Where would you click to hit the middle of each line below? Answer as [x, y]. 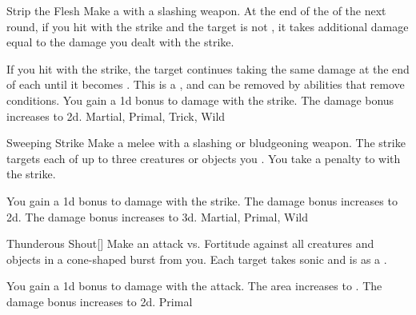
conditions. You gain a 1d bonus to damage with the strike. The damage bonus [200, 100]
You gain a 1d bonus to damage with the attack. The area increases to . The [194, 286]
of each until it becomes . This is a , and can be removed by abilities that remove [206, 84]
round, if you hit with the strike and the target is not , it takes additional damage [208, 26]
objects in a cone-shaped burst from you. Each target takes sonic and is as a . [197, 259]
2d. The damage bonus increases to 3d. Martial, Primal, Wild [158, 216]
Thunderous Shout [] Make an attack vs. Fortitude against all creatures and [190, 243]
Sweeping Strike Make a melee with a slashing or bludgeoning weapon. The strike [206, 143]
